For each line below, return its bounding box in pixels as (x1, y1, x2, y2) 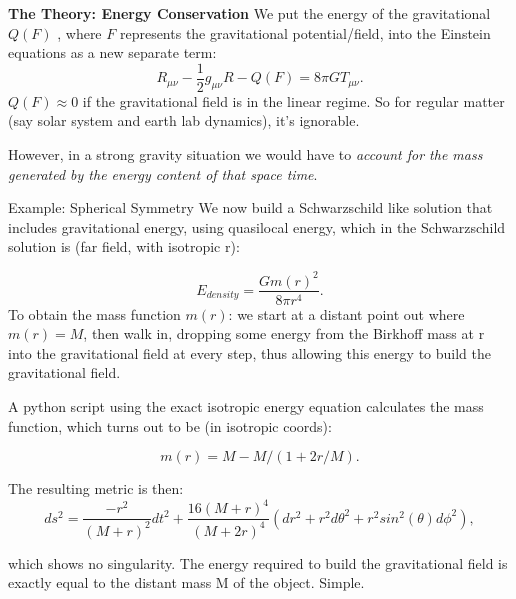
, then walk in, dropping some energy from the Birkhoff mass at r (83, 323, 485, 344)
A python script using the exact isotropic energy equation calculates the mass (8, 395, 484, 416)
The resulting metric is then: (8, 478, 184, 499)
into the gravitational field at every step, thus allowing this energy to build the (8, 342, 491, 363)
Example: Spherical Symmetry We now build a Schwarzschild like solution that (8, 197, 493, 218)
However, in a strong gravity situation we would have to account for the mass (8, 144, 483, 165)
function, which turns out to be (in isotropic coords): (8, 415, 332, 436)
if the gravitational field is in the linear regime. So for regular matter (82, 90, 505, 111)
